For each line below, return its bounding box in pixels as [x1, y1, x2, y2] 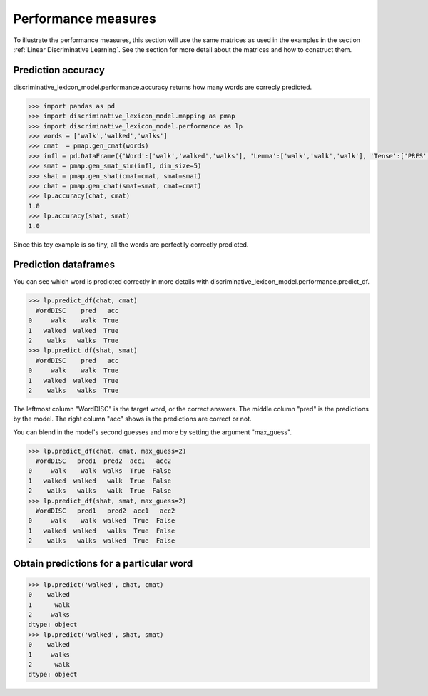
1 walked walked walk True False [28, 476, 171, 485]
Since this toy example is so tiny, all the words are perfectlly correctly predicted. [13, 240, 249, 249]
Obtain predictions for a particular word [13, 557, 193, 570]
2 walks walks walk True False [28, 487, 171, 495]
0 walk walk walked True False [28, 517, 175, 525]
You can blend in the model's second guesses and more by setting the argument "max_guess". [13, 428, 292, 436]
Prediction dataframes [13, 259, 116, 271]
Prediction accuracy [13, 64, 105, 76]
